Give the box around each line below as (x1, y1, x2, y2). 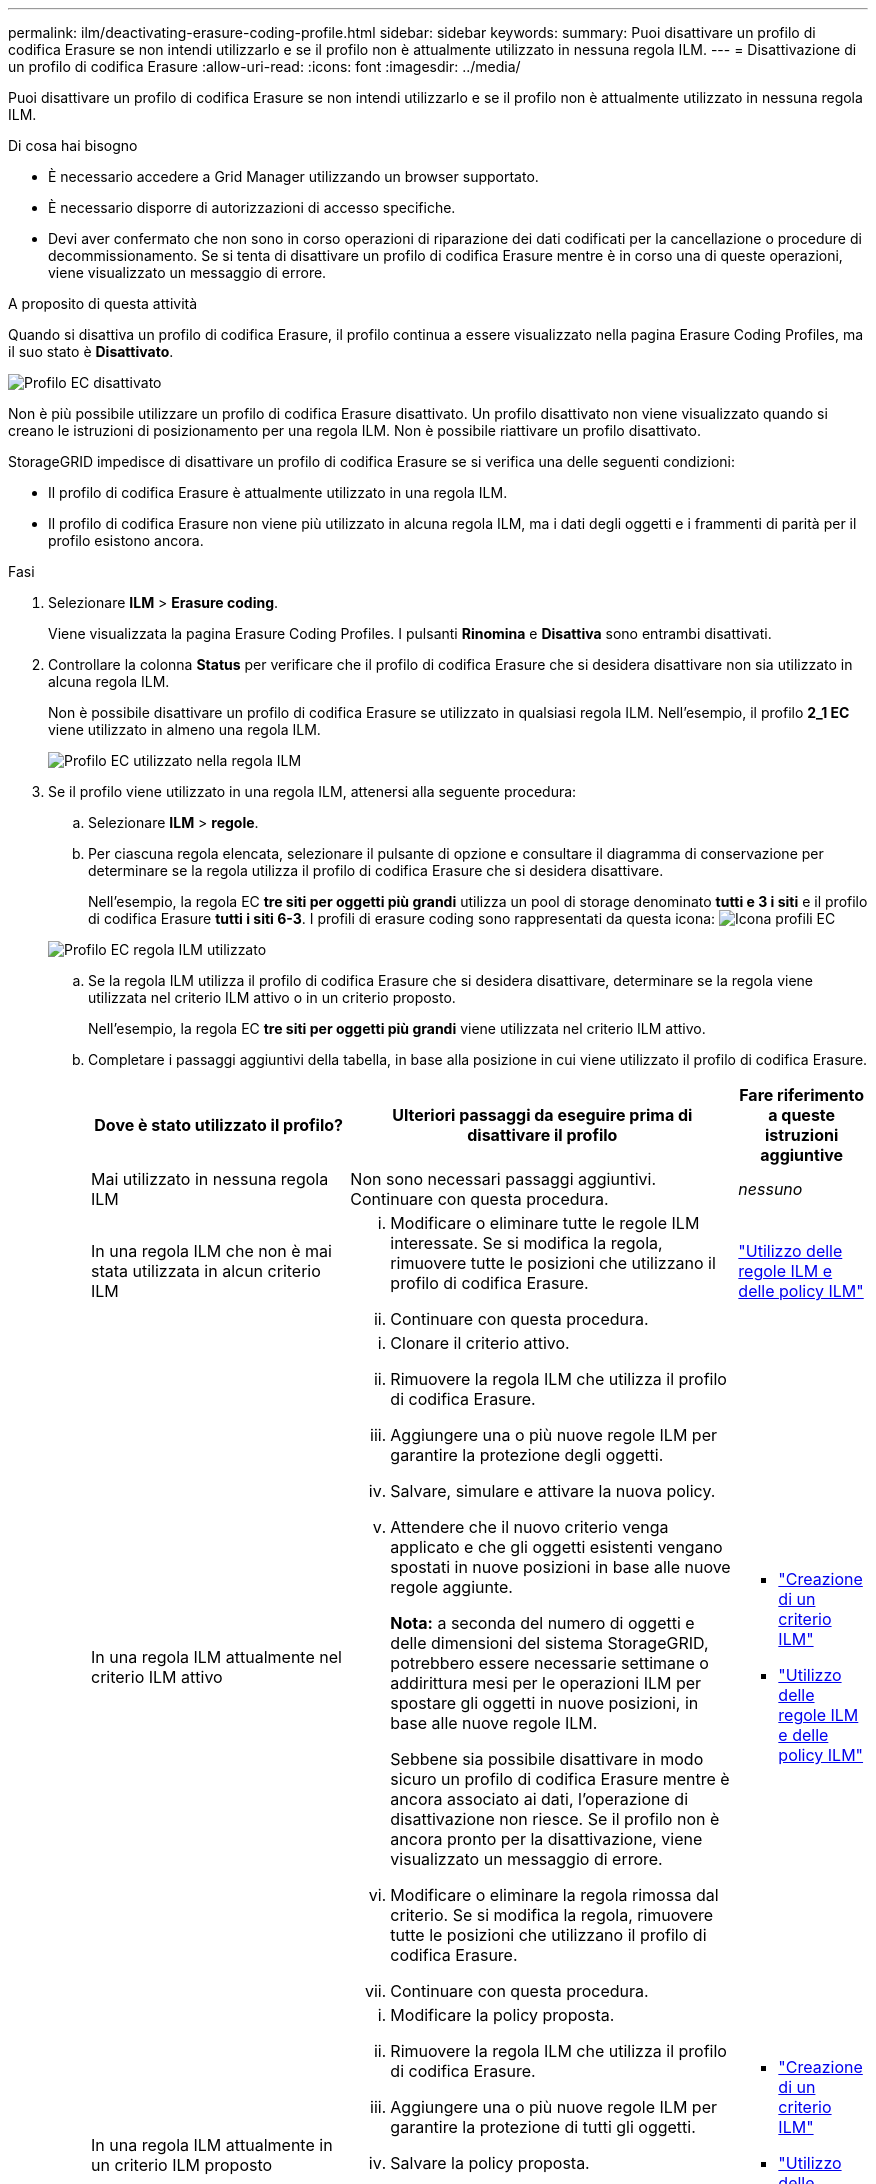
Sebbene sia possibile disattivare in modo (390, 1749, 704, 1769)
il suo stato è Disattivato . (8, 343, 174, 360)
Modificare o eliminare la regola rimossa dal (390, 1885, 719, 1905)
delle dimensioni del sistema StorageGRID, (390, 1633, 709, 1653)
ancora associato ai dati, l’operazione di (390, 1789, 689, 1809)
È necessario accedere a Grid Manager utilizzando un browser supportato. (48, 168, 539, 185)
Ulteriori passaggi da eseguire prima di (392, 1105, 693, 1125)
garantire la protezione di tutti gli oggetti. (390, 2117, 696, 2137)
